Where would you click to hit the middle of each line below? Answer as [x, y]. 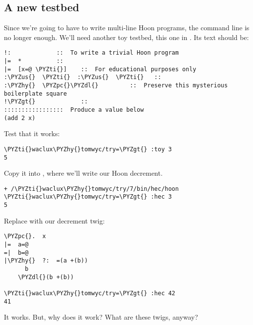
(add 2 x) [20, 118]
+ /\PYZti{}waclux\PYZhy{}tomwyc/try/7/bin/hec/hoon [91, 189]
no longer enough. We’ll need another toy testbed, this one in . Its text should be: [126, 37]
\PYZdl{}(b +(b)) [46, 277]
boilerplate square [35, 93]
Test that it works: [32, 133]
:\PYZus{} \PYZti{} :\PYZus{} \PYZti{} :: [83, 77]
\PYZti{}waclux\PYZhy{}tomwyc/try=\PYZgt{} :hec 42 [90, 293]
